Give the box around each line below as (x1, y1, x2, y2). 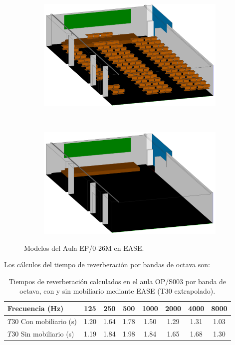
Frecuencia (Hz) (7, 303, 64, 313)
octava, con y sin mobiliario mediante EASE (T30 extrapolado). (19, 286, 216, 296)
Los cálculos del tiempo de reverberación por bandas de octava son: (4, 259, 210, 270)
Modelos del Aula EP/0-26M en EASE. (24, 242, 144, 253)
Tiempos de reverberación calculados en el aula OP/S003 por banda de (8, 276, 227, 286)
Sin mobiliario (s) (20, 328, 74, 339)
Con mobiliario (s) (20, 316, 77, 326)
